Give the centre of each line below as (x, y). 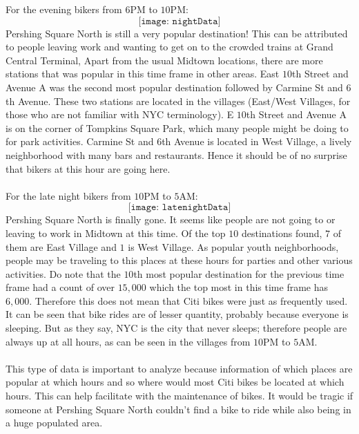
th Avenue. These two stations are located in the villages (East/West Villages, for (178, 101)
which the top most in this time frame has (239, 287)
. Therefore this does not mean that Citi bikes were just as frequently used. (188, 300)
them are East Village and (61, 246)
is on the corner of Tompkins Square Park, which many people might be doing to (177, 128)
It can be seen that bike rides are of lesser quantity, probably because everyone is (177, 314)
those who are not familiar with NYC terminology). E (120, 114)
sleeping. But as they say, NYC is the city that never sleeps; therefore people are (176, 328)
